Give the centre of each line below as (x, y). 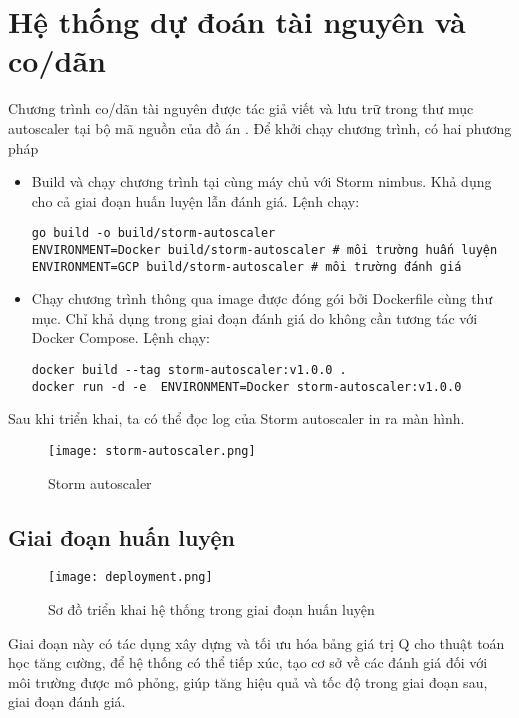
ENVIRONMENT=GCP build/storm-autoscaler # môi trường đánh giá (246, 266)
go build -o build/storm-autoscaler (153, 233)
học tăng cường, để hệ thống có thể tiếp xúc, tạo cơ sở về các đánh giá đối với (248, 662)
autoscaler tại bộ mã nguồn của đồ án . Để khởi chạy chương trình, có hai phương (260, 127)
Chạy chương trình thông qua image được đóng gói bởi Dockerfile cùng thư (262, 298)
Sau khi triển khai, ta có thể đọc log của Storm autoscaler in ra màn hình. (236, 418)
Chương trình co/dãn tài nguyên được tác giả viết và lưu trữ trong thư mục (241, 108)
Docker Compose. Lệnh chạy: (121, 337)
